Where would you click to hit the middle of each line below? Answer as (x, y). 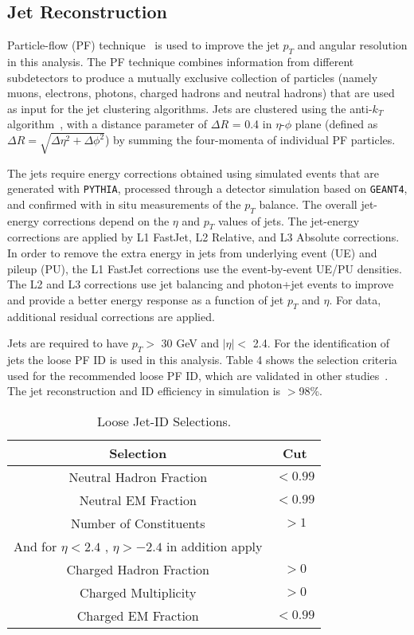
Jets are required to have (68, 343)
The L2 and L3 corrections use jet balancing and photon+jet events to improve (201, 284)
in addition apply (214, 546)
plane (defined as (336, 124)
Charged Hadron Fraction (138, 569)
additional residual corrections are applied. (111, 316)
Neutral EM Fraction (138, 500)
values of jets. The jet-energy (289, 220)
